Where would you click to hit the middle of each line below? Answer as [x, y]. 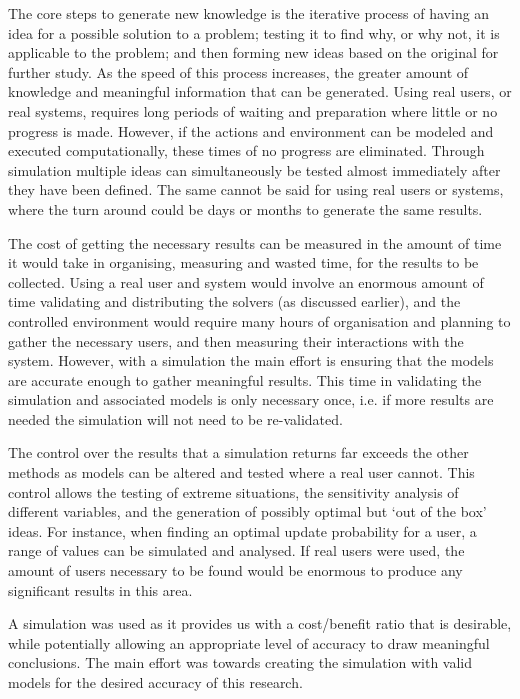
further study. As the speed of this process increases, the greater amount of [238, 71]
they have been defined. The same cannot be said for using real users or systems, [256, 189]
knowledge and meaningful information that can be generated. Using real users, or [260, 91]
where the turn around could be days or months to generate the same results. [245, 208]
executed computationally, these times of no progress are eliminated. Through [246, 150]
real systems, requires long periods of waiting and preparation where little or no [253, 110]
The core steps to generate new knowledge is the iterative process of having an [249, 13]
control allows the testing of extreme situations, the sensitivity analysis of [233, 491]
